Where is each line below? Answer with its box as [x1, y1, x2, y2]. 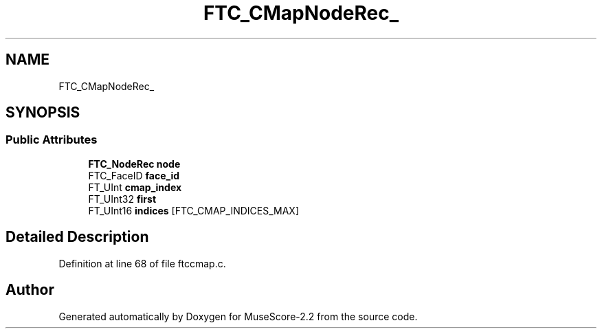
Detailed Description [5, 228, 149, 246]
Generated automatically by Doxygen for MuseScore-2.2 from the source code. [58, 310, 418, 322]
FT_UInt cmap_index [88, 181, 182, 193]
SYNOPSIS [5, 104, 80, 122]
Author [5, 281, 54, 299]
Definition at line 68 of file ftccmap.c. [58, 257, 226, 269]
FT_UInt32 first [88, 192, 157, 205]
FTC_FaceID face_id [88, 169, 180, 181]
